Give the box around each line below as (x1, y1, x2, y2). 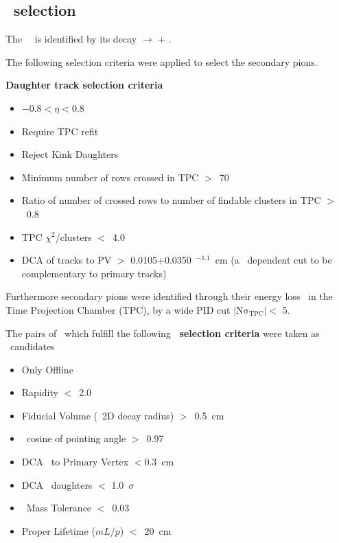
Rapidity (21, 385, 58, 400)
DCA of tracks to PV (21, 253, 112, 267)
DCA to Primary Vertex (21, 454, 129, 469)
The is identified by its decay (5, 32, 137, 46)
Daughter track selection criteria (5, 78, 163, 92)
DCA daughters (21, 477, 93, 492)
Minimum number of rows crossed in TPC (21, 170, 199, 184)
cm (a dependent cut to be (215, 253, 332, 267)
